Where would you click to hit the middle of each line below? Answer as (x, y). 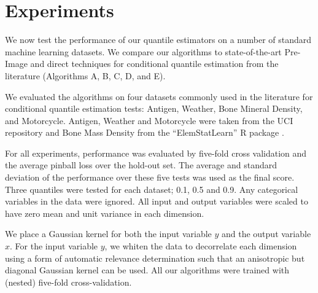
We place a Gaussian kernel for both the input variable (108, 234)
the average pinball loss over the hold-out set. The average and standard (141, 165)
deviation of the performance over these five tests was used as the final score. (150, 177)
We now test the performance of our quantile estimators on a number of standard (158, 40)
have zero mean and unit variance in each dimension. (105, 213)
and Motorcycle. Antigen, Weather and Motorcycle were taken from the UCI (149, 120)
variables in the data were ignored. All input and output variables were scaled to (157, 201)
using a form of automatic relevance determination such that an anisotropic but (155, 258)
